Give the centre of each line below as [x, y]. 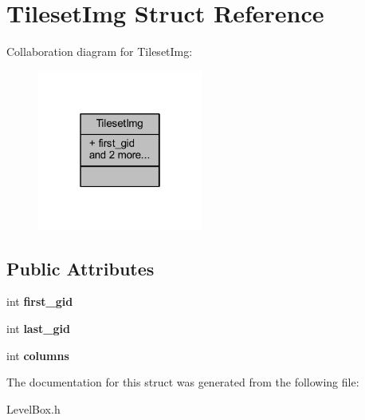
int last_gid [38, 329]
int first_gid [40, 301]
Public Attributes [80, 268]
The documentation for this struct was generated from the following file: [183, 382]
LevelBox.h [33, 408]
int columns [38, 355]
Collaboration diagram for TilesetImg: [100, 52]
